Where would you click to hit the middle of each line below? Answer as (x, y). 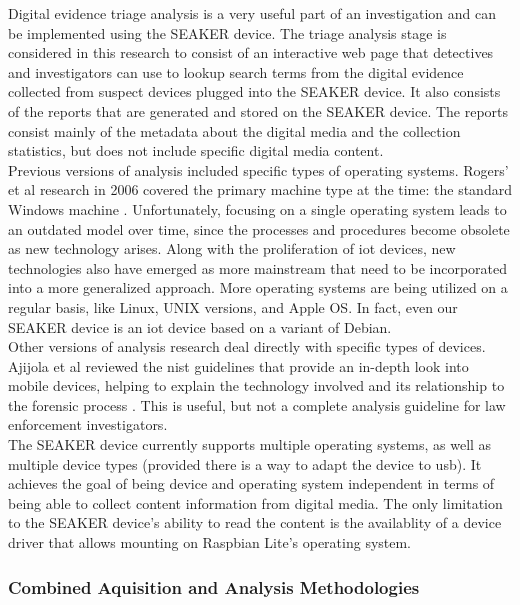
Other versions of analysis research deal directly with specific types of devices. (247, 346)
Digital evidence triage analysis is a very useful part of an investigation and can (252, 13)
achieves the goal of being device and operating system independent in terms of (251, 483)
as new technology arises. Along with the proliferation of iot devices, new (232, 248)
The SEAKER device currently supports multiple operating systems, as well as (250, 444)
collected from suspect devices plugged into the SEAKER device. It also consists (254, 91)
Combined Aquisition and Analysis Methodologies (214, 586)
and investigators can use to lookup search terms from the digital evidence (236, 71)
